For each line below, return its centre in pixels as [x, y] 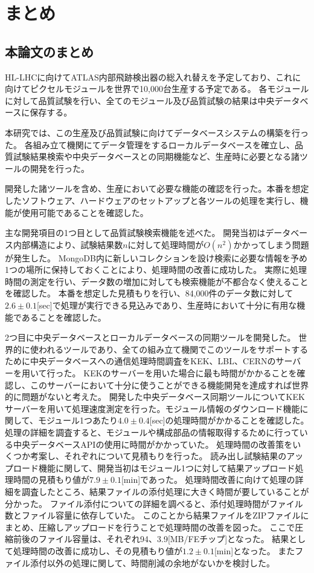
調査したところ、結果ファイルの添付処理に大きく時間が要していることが [165, 491]
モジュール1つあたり [78, 420]
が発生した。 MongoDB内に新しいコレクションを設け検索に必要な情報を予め [156, 257]
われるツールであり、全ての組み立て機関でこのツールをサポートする [173, 349]
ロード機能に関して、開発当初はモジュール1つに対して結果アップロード [154, 467]
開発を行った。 [59, 168]
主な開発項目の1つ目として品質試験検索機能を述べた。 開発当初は [135, 233]
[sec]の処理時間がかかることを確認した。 [229, 420]
